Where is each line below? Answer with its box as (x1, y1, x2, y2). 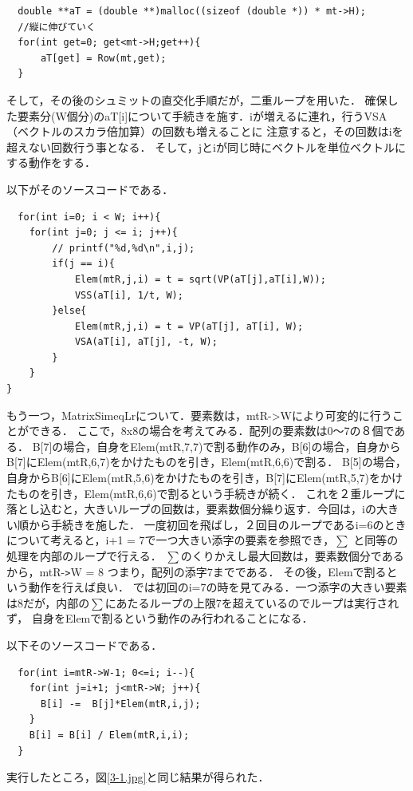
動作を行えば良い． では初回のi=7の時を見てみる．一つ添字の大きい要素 (28, 579, 407, 595)
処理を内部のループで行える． (6, 548, 162, 564)
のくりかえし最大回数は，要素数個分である (180, 548, 404, 564)
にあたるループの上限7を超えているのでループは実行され (104, 594, 399, 611)
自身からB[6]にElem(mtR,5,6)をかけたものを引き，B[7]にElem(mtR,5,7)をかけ (6, 469, 403, 486)
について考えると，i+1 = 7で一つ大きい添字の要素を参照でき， (6, 532, 335, 548)
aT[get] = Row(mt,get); (40, 52, 167, 64)
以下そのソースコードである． (6, 637, 163, 654)
